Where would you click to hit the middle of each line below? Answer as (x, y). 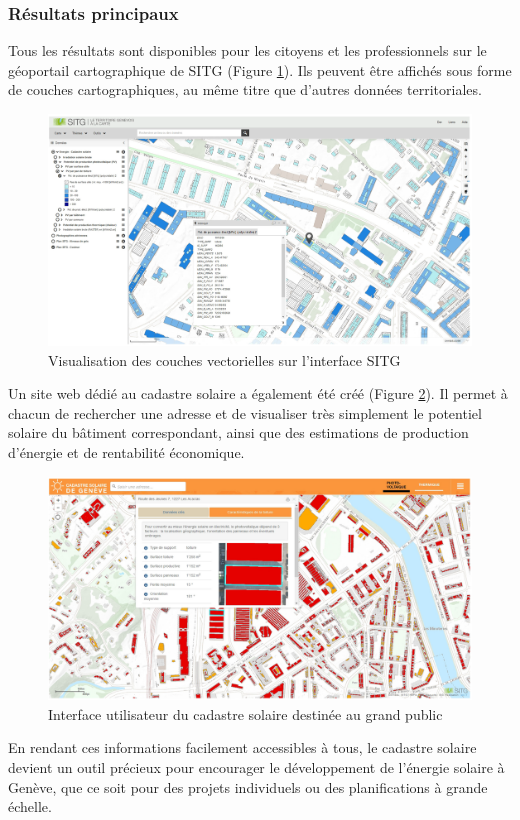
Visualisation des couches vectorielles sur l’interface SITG (224, 359)
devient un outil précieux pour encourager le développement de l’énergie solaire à (256, 767)
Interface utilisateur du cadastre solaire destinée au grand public (245, 713)
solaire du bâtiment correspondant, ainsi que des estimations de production (238, 432)
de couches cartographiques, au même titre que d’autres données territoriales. (245, 89)
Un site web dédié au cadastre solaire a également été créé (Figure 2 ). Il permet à (258, 393)
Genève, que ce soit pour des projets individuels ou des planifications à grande (248, 786)
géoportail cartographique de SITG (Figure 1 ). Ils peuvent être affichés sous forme (260, 69)
